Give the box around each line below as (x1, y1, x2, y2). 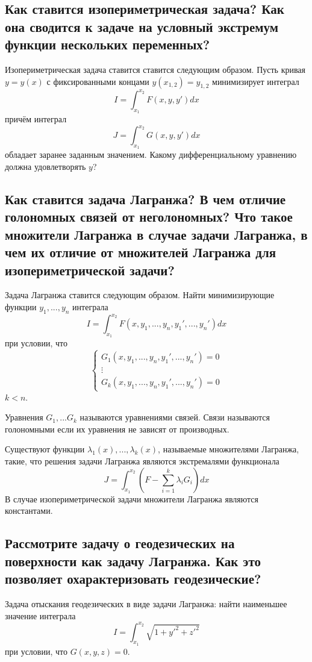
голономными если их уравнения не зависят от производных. (5, 422, 229, 435)
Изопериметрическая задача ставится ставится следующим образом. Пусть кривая (5, 63, 306, 75)
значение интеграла (5, 609, 76, 622)
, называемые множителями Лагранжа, (158, 443, 299, 455)
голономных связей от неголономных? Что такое (5, 207, 293, 226)
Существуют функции (5, 443, 85, 455)
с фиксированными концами (46, 75, 149, 87)
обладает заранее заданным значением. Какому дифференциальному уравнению (5, 148, 297, 161)
